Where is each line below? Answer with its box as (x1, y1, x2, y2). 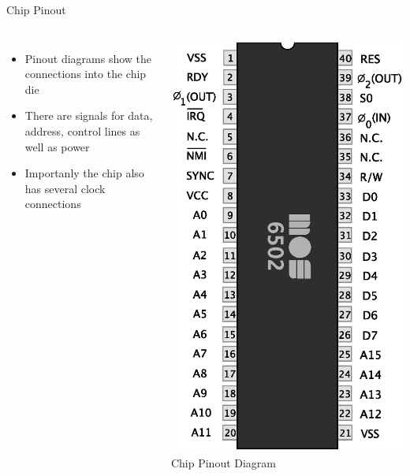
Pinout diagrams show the (24, 50, 152, 66)
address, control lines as (24, 122, 140, 139)
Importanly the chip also (24, 165, 144, 181)
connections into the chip (24, 65, 147, 82)
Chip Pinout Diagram (170, 454, 277, 470)
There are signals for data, (24, 107, 153, 124)
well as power (24, 138, 90, 154)
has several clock (24, 180, 106, 196)
